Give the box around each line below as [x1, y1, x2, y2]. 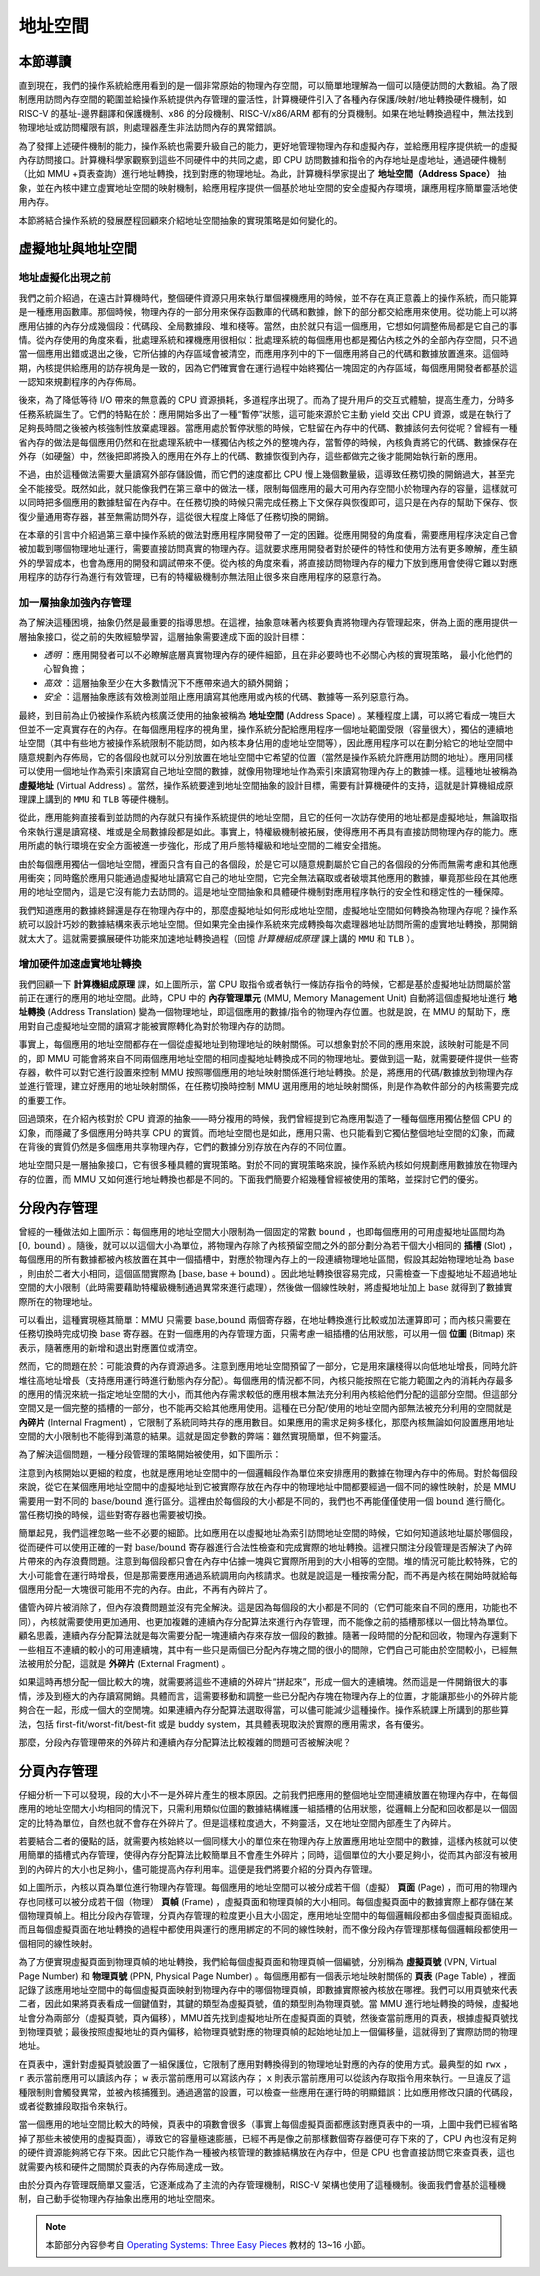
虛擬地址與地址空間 [18, 240, 137, 257]
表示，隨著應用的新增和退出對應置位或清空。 [18, 1341, 203, 1354]
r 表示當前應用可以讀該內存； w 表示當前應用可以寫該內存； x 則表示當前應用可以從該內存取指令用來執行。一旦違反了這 [18, 2072, 511, 2084]
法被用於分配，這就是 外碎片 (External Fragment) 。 [18, 1657, 231, 1669]
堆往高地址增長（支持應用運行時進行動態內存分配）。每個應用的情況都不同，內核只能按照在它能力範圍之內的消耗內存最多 [18, 1374, 514, 1386]
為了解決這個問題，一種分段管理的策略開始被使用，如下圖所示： [18, 1448, 282, 1460]
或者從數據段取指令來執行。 [18, 2100, 133, 2112]
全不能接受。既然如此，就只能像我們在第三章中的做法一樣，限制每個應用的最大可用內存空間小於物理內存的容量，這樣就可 [18, 482, 518, 494]
